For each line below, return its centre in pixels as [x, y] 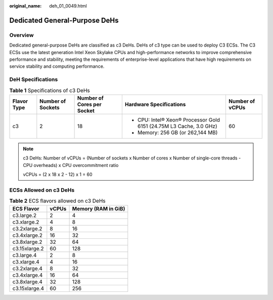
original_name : [26, 6]
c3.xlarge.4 [26, 262]
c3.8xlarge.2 [27, 242]
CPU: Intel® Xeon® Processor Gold [178, 120]
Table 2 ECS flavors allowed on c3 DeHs [57, 201]
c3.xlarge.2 [26, 222]
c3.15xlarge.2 [28, 248]
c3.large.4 [25, 255]
